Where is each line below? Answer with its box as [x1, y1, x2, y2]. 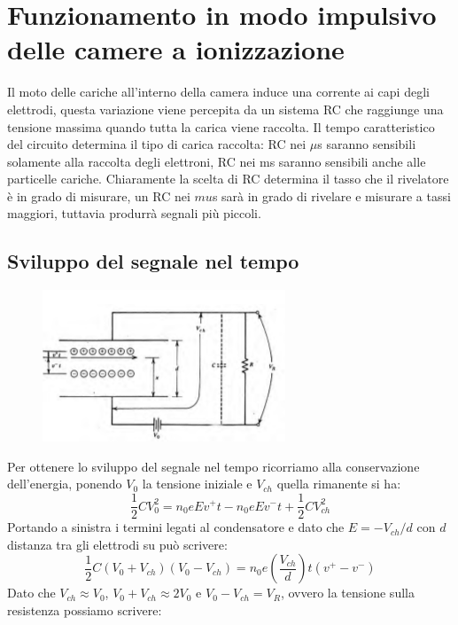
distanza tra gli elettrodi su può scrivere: [7, 535, 228, 553]
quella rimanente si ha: [276, 474, 401, 493]
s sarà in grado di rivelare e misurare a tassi [212, 186, 451, 205]
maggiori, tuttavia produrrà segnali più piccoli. [7, 204, 261, 223]
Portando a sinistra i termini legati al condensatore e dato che [7, 518, 345, 536]
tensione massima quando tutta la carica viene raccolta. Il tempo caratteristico [7, 117, 435, 136]
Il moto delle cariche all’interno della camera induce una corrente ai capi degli [7, 82, 430, 101]
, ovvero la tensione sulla [280, 583, 415, 602]
